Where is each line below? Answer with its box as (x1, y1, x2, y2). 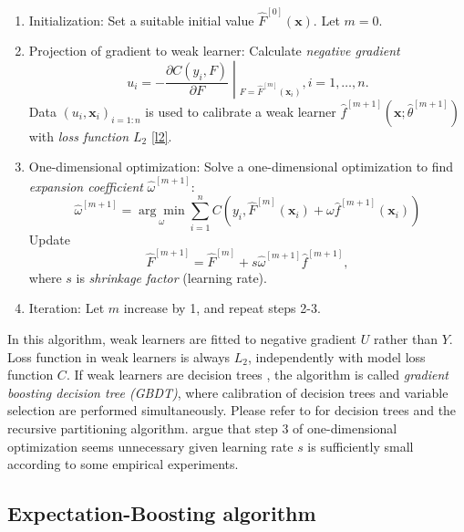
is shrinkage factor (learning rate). (76, 267, 267, 287)
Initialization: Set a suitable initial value (28, 10, 254, 29)
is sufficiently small (307, 436, 414, 455)
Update (28, 229, 70, 248)
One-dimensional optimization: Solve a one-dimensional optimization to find (28, 157, 454, 176)
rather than (373, 329, 438, 349)
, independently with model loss (247, 347, 426, 366)
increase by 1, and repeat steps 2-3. (123, 298, 321, 318)
